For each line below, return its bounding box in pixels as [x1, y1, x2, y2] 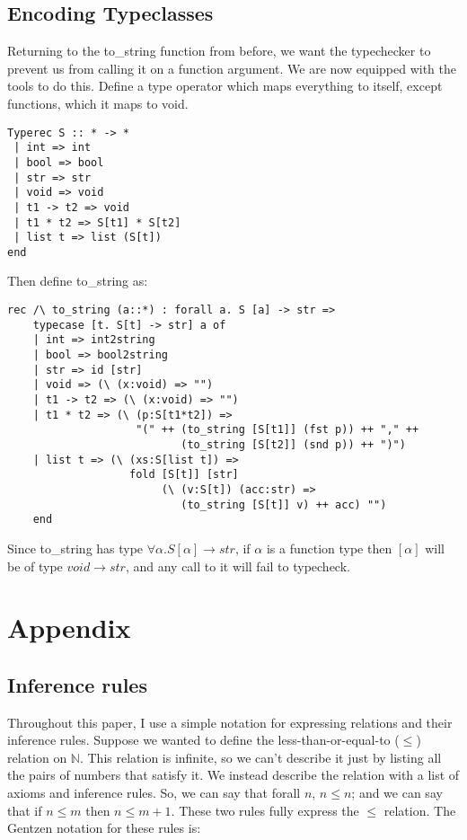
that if [7, 800, 42, 819]
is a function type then [266, 538, 392, 557]
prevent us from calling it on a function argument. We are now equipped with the [7, 58, 456, 77]
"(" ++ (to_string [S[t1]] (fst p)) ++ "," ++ [136, 423, 419, 437]
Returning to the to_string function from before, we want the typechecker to [7, 41, 431, 60]
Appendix [7, 609, 131, 646]
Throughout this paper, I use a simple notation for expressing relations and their [7, 712, 453, 731]
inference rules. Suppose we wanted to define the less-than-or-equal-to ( [7, 730, 400, 749]
